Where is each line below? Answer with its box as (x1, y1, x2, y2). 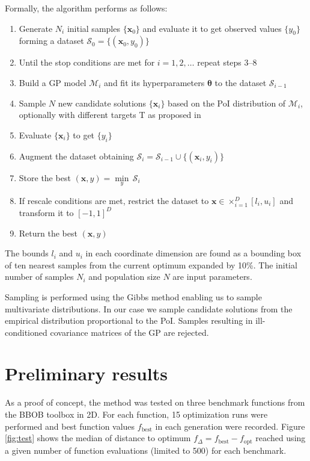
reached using (255, 432, 306, 444)
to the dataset (214, 76, 267, 88)
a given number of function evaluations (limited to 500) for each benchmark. (5, 444, 287, 456)
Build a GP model (19, 76, 87, 88)
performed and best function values (5, 419, 135, 432)
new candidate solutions (58, 96, 147, 109)
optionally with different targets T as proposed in (19, 108, 201, 121)
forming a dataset (19, 34, 84, 47)
